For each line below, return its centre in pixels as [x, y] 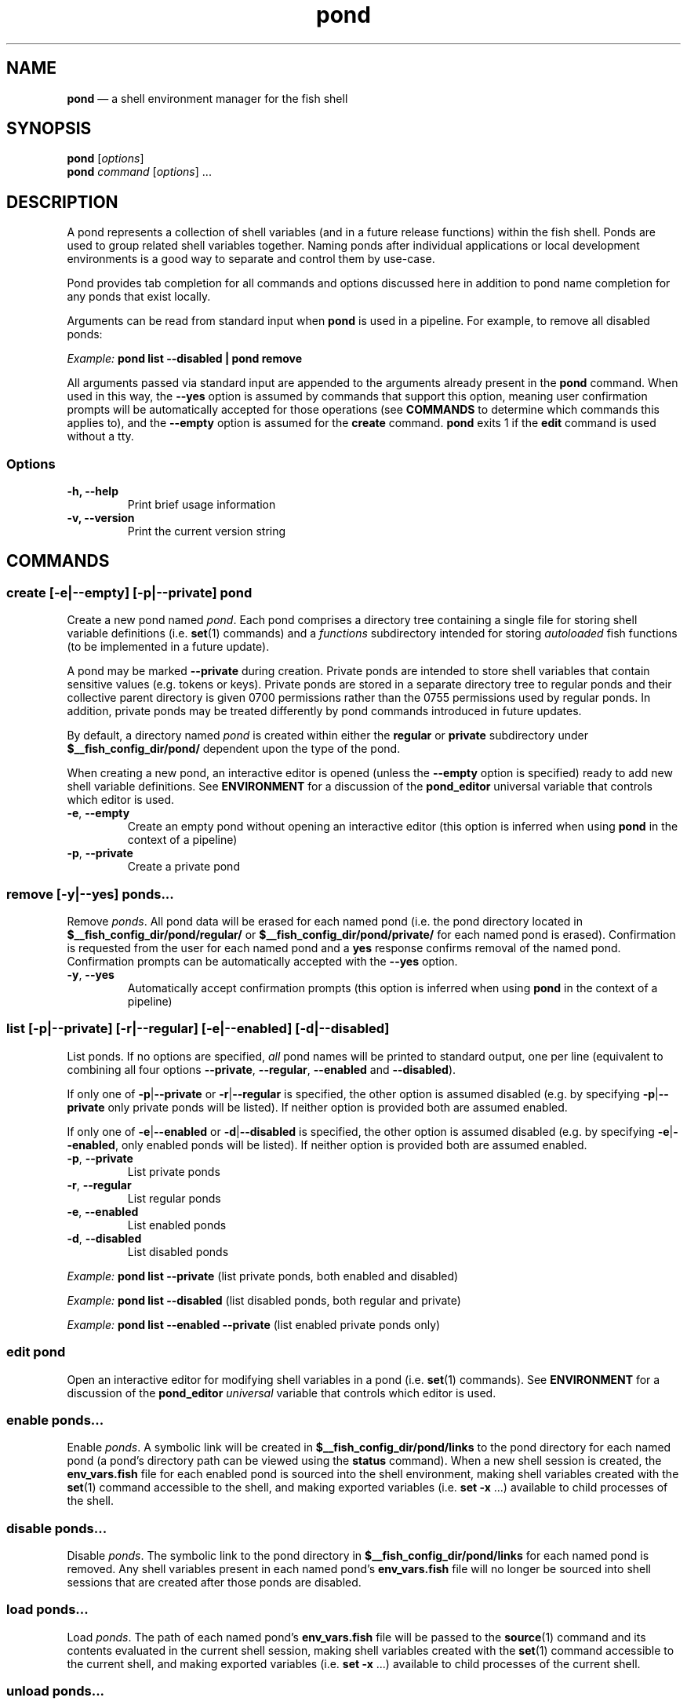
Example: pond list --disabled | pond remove [184, 359]
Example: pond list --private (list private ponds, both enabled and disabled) [263, 1276]
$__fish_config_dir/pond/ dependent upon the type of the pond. [234, 749]
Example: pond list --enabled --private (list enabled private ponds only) [254, 1324]
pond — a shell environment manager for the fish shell [207, 98]
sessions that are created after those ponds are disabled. [214, 1582]
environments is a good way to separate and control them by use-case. [251, 259]
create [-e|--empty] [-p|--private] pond [129, 592]
